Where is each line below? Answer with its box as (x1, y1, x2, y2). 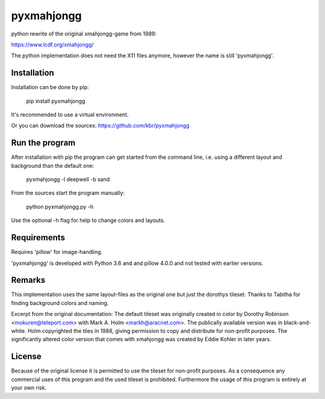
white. (11, 327, 26, 335)
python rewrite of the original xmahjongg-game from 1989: (11, 30, 156, 37)
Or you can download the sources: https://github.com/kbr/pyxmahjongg (11, 122, 190, 129)
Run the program (11, 138, 76, 148)
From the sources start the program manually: (11, 190, 125, 197)
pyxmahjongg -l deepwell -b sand (26, 176, 110, 183)
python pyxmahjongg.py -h (26, 203, 94, 210)
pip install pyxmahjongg (26, 97, 85, 105)
